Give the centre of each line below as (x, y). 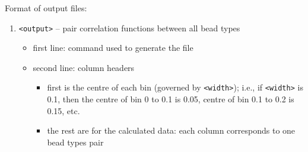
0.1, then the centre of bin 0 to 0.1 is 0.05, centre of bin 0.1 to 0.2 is (171, 99)
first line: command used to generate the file (113, 48)
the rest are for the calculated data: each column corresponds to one (171, 130)
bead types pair (75, 142)
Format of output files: (46, 8)
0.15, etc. (63, 110)
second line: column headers (84, 67)
